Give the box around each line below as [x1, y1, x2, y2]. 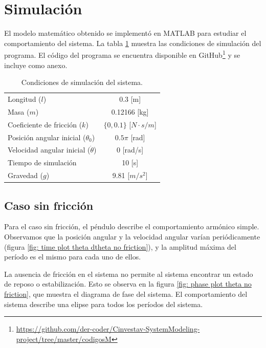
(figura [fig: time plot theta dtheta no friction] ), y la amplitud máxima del [4, 241, 236, 252]
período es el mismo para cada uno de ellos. [4, 251, 141, 262]
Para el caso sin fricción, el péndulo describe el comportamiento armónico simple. [4, 221, 259, 232]
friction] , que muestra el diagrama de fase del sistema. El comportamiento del [4, 288, 248, 299]
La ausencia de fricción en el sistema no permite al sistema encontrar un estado [4, 268, 253, 279]
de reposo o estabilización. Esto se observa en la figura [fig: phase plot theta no [4, 278, 252, 289]
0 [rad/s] [117, 144, 144, 155]
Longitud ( [8, 94, 41, 104]
